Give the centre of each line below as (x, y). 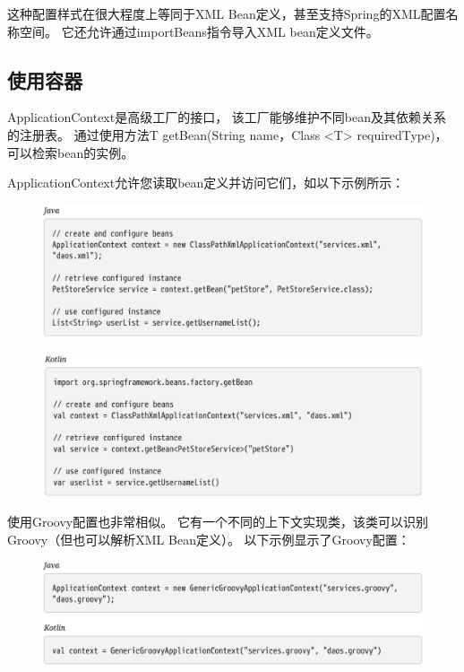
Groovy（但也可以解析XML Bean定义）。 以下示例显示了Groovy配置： (209, 539)
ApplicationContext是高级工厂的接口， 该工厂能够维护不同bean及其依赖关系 (227, 117)
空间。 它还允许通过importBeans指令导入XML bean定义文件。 (199, 31)
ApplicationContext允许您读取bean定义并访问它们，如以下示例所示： (206, 183)
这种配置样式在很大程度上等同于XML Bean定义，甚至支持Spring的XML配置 (227, 13)
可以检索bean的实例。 (71, 152)
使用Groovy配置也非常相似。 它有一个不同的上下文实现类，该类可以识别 (218, 522)
